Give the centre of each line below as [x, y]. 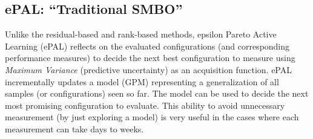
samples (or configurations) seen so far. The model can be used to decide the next [157, 93]
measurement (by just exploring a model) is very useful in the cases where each [152, 117]
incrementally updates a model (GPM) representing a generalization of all [142, 81]
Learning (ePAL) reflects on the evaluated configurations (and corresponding [147, 46]
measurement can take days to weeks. [74, 128]
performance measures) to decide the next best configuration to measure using [150, 58]
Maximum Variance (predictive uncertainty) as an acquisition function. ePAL [148, 69]
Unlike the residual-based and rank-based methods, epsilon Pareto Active [141, 34]
